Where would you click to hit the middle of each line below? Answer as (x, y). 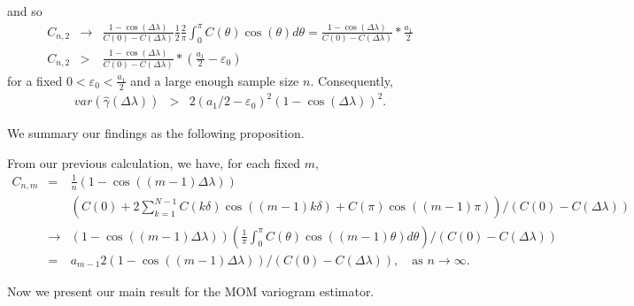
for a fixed (35, 80)
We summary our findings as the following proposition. (156, 133)
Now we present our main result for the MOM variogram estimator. (191, 291)
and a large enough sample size (215, 80)
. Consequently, (352, 80)
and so (25, 11)
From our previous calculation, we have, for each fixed (154, 162)
